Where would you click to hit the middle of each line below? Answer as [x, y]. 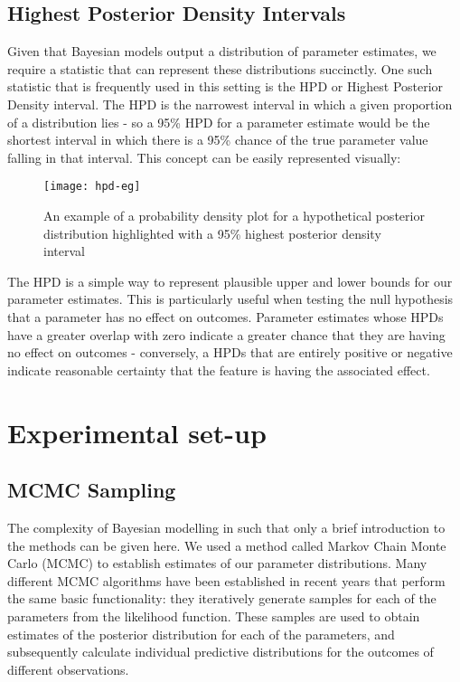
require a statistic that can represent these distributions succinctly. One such [220, 68]
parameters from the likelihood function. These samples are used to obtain [214, 616]
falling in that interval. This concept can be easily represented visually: [204, 157]
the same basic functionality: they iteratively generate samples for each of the [222, 598]
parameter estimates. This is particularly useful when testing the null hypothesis [230, 299]
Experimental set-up [137, 432]
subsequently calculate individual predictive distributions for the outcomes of [221, 652]
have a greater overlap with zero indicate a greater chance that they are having [226, 334]
